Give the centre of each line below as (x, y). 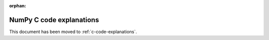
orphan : (18, 6)
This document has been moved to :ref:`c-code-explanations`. (73, 32)
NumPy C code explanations (54, 20)
